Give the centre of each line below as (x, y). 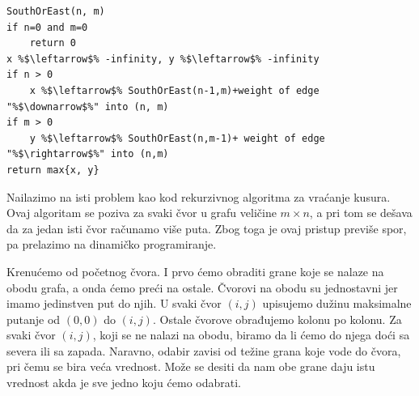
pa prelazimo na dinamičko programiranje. (112, 244)
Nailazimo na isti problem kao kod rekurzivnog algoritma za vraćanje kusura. (199, 196)
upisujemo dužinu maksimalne (337, 303)
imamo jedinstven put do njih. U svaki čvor (114, 303)
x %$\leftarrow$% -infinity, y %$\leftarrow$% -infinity (163, 59)
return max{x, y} (53, 170)
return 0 (53, 43)
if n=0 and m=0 (47, 27)
